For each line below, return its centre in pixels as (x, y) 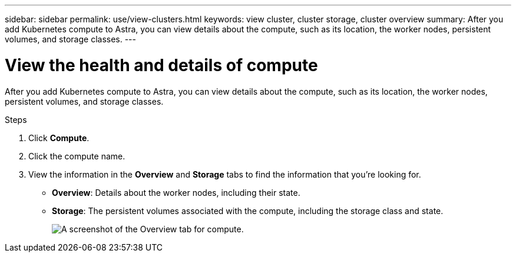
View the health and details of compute (161, 65)
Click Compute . (59, 138)
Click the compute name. (77, 156)
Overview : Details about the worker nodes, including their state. (176, 192)
